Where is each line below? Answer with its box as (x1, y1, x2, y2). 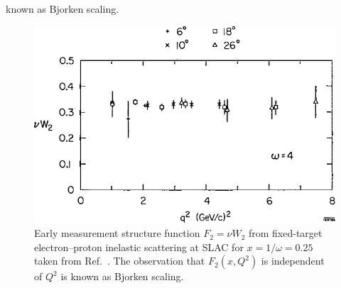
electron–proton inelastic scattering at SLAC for (34, 239, 244, 254)
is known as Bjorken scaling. (60, 269, 184, 284)
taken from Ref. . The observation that (34, 253, 205, 268)
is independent (261, 253, 325, 268)
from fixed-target (248, 226, 323, 240)
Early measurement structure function (34, 226, 200, 240)
